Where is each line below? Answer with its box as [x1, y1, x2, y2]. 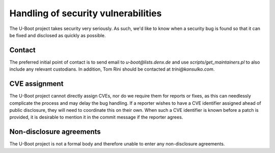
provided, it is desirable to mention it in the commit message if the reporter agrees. [9, 114, 183, 120]
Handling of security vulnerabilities [9, 8, 162, 19]
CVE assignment [9, 79, 64, 88]
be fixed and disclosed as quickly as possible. [9, 32, 106, 38]
